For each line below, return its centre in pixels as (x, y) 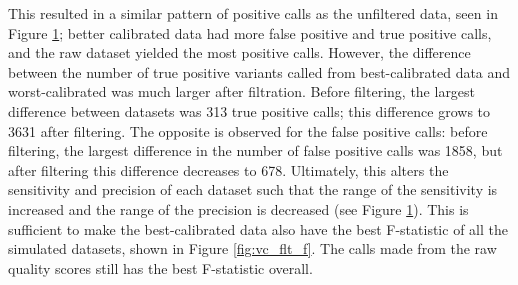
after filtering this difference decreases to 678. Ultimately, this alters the (228, 169)
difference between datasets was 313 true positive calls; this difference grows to (249, 110)
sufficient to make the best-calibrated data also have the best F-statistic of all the (258, 228)
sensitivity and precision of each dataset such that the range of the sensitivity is (253, 189)
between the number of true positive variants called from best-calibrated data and (259, 71)
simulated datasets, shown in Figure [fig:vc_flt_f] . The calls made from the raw (252, 248)
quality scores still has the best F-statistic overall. (160, 267)
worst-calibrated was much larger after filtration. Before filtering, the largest (242, 91)
